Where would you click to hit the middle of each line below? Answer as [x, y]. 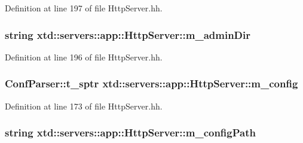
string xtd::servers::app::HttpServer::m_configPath [130, 133]
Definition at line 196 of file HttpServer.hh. [84, 57]
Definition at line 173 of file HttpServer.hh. [84, 106]
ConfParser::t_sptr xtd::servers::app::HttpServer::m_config [151, 83]
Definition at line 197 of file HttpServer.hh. [84, 8]
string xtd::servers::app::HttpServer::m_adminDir [128, 34]
